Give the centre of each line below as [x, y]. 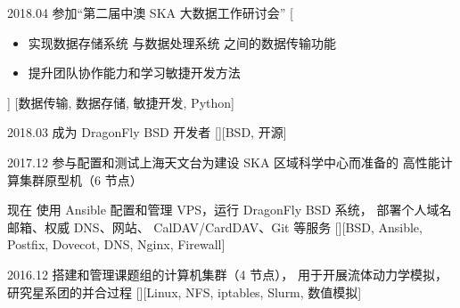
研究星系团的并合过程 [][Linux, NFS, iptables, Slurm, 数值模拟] [185, 292]
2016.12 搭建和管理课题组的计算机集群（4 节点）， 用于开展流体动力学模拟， [227, 274]
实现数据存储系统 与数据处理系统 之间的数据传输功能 [182, 42]
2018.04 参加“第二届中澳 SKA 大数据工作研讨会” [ [150, 12]
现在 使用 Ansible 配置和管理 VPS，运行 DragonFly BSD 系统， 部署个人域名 [230, 210]
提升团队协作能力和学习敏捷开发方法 [134, 73]
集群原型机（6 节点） [81, 179]
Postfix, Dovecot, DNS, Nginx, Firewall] [116, 244]
